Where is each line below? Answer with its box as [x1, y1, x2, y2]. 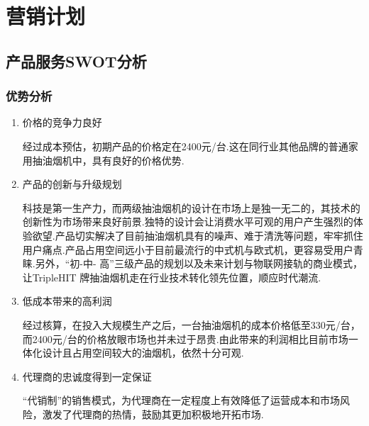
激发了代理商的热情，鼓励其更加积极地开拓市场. [42, 406, 264, 421]
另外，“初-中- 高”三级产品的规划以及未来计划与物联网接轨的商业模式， [35, 256, 363, 271]
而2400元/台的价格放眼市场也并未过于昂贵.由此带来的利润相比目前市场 [22, 331, 348, 346]
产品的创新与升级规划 [22, 176, 122, 191]
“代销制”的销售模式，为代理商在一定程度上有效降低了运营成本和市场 [22, 393, 341, 408]
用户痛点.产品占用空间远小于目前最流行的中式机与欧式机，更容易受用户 [22, 242, 353, 257]
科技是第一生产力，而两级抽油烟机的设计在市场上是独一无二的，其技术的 [22, 200, 360, 215]
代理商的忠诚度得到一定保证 [22, 369, 152, 383]
